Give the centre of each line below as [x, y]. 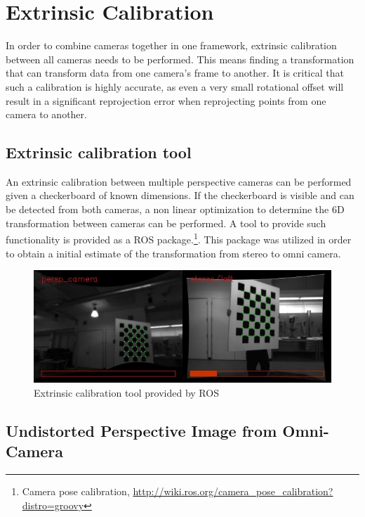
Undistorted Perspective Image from [141, 430]
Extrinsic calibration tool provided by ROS [126, 393]
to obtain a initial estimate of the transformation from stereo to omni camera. [173, 253]
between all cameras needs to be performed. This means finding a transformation [180, 59]
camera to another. [46, 114]
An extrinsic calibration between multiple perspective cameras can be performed [179, 181]
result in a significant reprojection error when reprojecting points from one [166, 100]
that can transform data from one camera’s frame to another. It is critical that [175, 73]
